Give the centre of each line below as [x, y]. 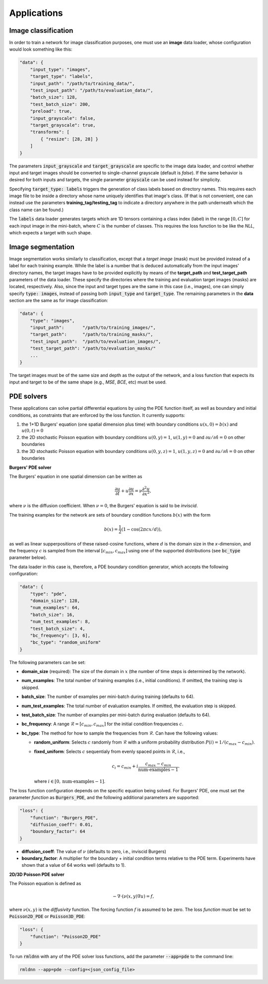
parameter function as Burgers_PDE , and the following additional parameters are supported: [104, 798]
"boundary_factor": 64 [58, 832]
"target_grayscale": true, [63, 125]
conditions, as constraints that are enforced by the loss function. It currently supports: [97, 415]
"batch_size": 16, [52, 614]
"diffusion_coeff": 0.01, [62, 824]
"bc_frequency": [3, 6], [60, 635]
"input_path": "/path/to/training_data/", [82, 83]
